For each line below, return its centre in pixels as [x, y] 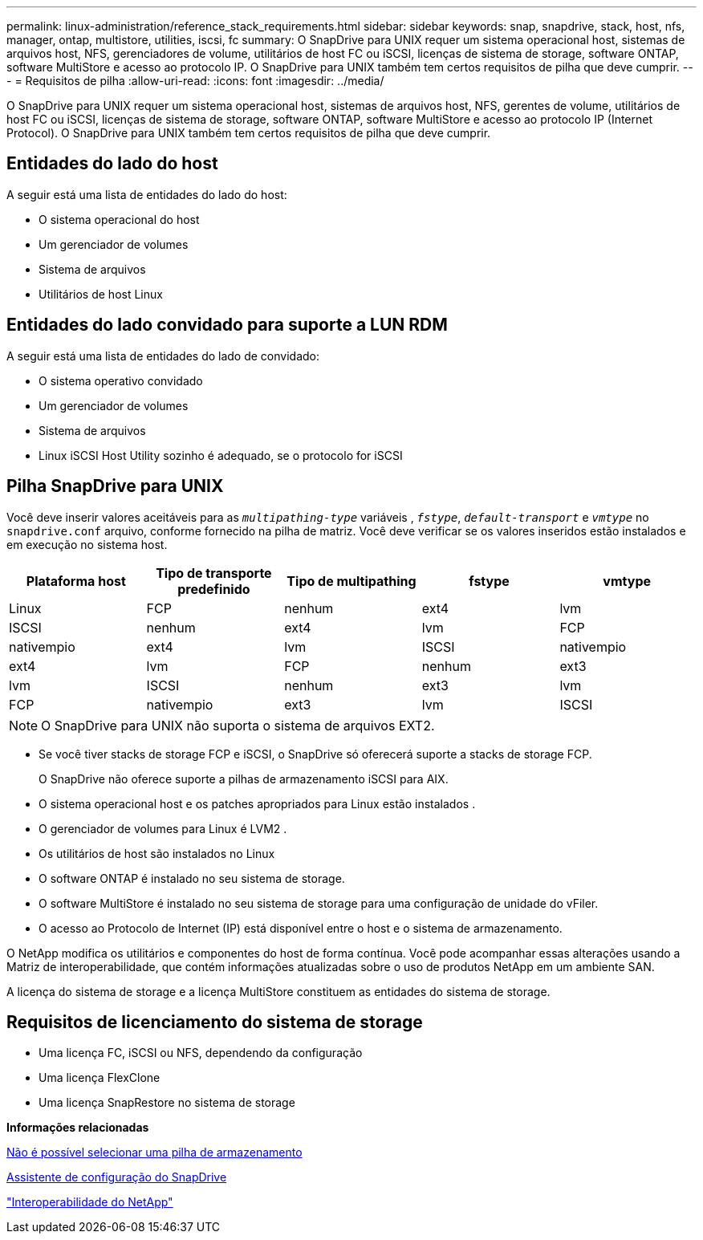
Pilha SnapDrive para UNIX [115, 486]
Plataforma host [76, 581]
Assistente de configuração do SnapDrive [117, 1177]
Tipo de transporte [214, 573]
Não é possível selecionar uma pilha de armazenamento [154, 1153]
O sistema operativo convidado [121, 380]
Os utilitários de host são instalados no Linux [157, 853]
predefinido [214, 589]
